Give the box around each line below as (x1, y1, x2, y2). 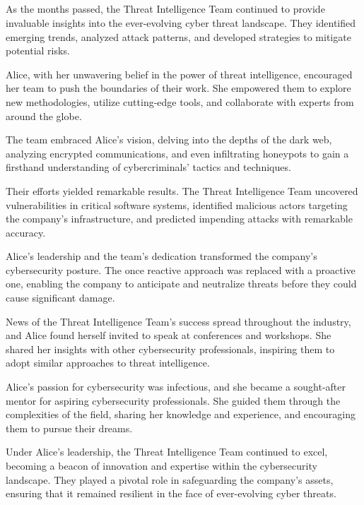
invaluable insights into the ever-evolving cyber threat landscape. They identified (6, 15, 356, 30)
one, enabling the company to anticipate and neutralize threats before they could (6, 276, 357, 291)
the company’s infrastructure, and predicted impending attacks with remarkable (6, 211, 353, 226)
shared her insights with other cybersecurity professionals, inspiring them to (6, 341, 335, 356)
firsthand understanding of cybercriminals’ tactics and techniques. (6, 160, 291, 174)
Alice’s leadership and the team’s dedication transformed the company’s (6, 249, 317, 263)
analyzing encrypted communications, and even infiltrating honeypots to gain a (6, 145, 349, 160)
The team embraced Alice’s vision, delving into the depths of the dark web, (6, 132, 332, 147)
